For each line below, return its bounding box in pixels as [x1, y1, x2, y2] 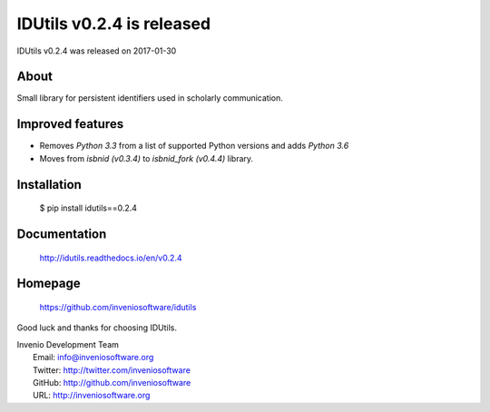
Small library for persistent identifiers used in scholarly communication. [16, 93, 283, 103]
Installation [16, 177, 82, 192]
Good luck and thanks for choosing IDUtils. [16, 322, 177, 333]
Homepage [16, 276, 81, 291]
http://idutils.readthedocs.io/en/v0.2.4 [39, 252, 182, 263]
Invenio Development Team [16, 338, 120, 349]
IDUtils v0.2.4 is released [16, 14, 211, 34]
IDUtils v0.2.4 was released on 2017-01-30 [16, 45, 177, 56]
